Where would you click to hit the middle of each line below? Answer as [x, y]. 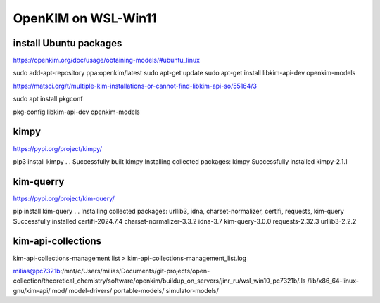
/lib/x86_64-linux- [333, 281]
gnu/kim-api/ [32, 290]
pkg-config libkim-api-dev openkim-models [76, 112]
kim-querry [39, 182]
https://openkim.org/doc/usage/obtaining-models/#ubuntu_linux [107, 60]
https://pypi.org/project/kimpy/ [57, 148]
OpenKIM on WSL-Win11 [85, 18]
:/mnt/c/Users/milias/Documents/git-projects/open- [135, 271]
